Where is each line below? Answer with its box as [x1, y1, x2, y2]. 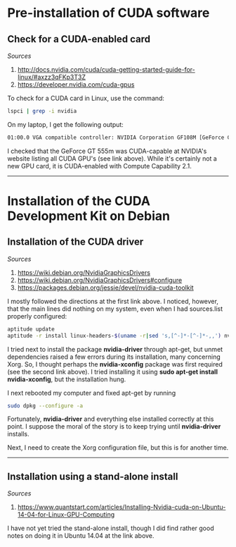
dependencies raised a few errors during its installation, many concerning [7, 352, 221, 361]
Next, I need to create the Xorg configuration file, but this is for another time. [7, 443, 229, 452]
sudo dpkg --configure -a [7, 402, 83, 410]
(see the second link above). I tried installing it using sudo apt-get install [7, 367, 218, 376]
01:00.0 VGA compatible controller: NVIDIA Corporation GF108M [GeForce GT [7, 134, 234, 141]
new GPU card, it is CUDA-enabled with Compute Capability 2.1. [7, 161, 192, 170]
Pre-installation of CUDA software [7, 5, 210, 21]
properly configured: [7, 312, 67, 320]
